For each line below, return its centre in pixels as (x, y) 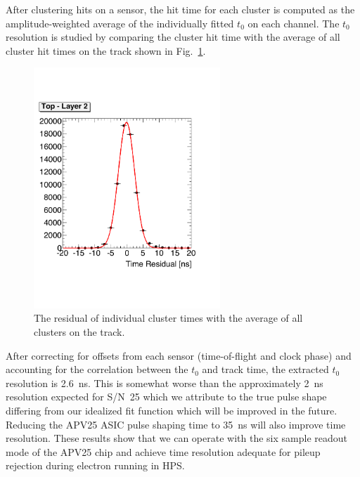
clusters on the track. (79, 332)
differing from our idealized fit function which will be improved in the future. (172, 411)
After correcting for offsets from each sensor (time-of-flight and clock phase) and (179, 355)
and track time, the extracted (265, 369)
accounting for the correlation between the (97, 369)
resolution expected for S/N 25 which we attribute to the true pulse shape (166, 397)
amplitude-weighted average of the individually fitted (120, 23)
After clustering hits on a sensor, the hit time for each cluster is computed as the (180, 9)
